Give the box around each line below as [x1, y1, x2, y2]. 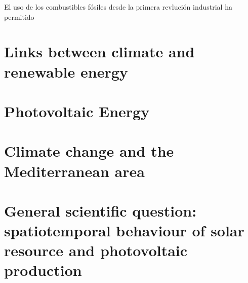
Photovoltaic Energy [4, 100, 150, 121]
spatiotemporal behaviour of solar [4, 220, 244, 241]
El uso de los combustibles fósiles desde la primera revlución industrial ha [4, 2, 232, 12]
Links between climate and [4, 41, 195, 62]
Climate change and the [4, 140, 174, 161]
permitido [4, 11, 34, 22]
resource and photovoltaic [4, 240, 188, 261]
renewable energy [4, 61, 128, 82]
